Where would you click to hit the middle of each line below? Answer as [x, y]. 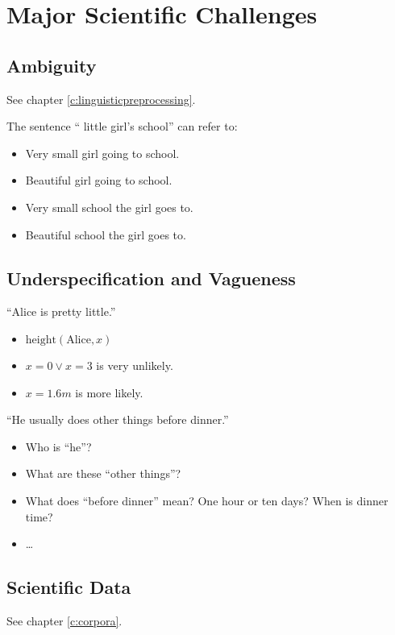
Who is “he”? [58, 446]
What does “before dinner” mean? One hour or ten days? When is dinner [207, 500]
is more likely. [109, 392]
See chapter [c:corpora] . [64, 620]
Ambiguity [52, 65]
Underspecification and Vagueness [151, 278]
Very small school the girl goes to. [109, 207]
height [41, 340]
